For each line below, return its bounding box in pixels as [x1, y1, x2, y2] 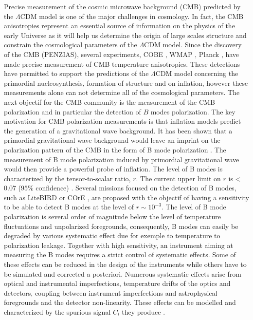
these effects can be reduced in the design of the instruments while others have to [4, 259, 247, 269]
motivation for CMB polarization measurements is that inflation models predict [4, 116, 241, 126]
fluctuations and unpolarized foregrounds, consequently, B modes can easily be [4, 221, 238, 231]
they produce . [122, 307, 165, 317]
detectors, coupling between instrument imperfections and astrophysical [4, 287, 217, 298]
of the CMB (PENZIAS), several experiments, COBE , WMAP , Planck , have [4, 49, 239, 59]
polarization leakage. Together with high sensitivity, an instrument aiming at [4, 240, 233, 250]
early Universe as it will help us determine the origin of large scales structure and [4, 30, 247, 40]
